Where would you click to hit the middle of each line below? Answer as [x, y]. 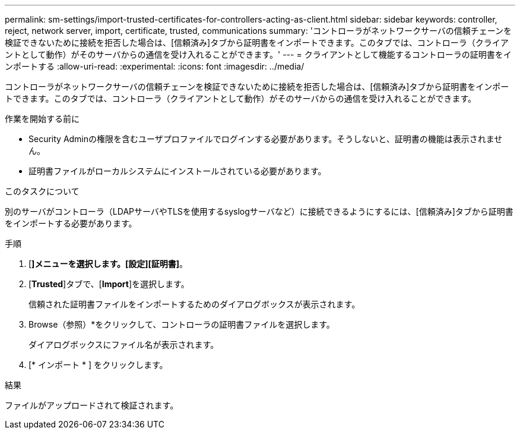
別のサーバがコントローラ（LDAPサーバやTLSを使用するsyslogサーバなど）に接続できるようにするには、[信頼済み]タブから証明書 [259, 211]
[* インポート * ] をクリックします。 [98, 365]
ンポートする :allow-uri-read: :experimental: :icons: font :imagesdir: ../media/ [155, 66]
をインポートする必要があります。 [71, 223]
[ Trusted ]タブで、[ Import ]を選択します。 [109, 284]
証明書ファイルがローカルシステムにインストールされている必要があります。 [177, 171]
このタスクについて [42, 191]
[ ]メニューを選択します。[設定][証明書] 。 [108, 264]
